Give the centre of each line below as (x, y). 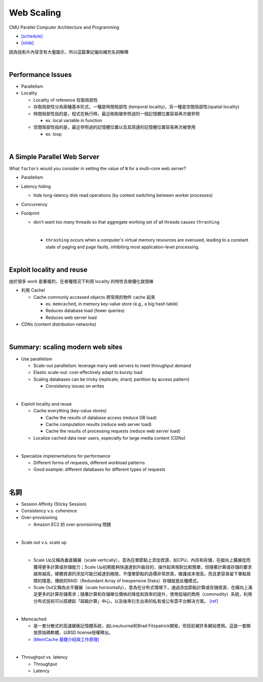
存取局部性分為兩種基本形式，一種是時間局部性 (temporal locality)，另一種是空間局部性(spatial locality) (136, 107)
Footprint (30, 213)
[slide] (28, 43)
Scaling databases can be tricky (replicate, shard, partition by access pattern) (112, 379)
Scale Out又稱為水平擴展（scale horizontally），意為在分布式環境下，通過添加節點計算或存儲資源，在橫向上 (141, 587)
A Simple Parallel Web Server (54, 157)
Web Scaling (35, 13)
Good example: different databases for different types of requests (99, 469)
